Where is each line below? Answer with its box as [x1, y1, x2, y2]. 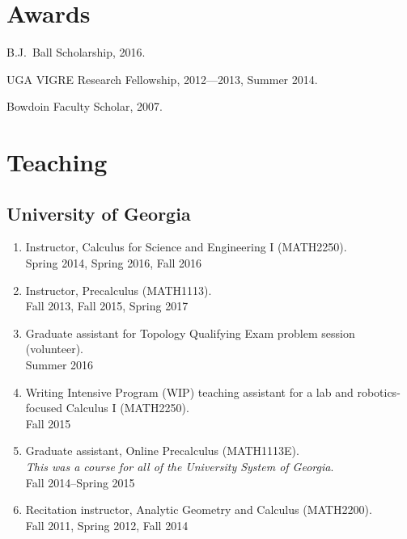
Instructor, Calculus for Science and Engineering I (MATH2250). [25, 238, 347, 255]
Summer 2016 [25, 356, 94, 373]
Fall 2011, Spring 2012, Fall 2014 [25, 516, 189, 533]
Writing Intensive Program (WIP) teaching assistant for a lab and [25, 383, 354, 400]
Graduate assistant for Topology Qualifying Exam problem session [25, 324, 355, 341]
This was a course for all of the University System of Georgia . [25, 458, 334, 475]
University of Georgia [6, 200, 191, 225]
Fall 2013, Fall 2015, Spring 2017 [25, 297, 189, 314]
